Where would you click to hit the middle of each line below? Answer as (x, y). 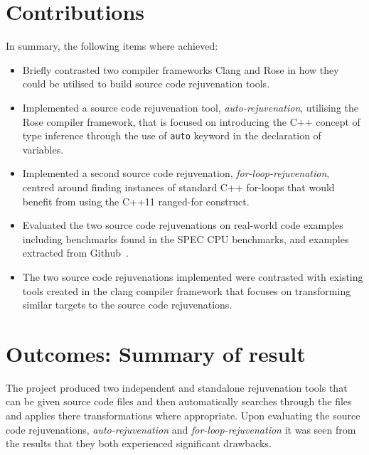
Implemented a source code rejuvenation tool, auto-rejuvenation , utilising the (191, 107)
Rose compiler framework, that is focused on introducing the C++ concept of (191, 121)
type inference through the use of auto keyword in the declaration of (172, 135)
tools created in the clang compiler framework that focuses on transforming (187, 290)
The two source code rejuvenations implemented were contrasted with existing (193, 276)
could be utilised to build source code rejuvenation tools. (146, 84)
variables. (43, 149)
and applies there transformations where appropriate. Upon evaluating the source (183, 415)
